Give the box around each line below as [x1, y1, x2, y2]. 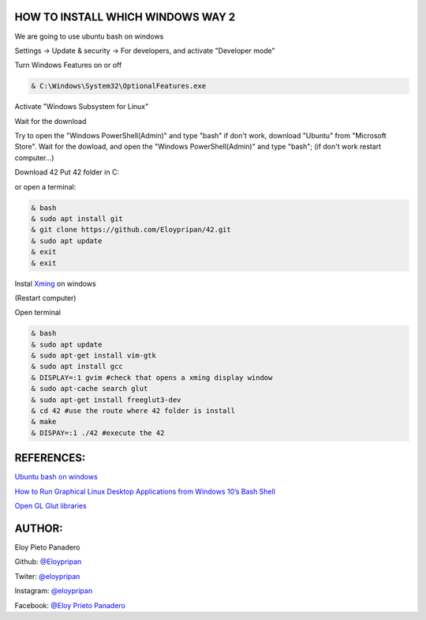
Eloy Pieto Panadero [14, 543, 80, 552]
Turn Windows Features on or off [14, 60, 122, 70]
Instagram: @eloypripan [14, 586, 93, 596]
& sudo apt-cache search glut [31, 384, 148, 393]
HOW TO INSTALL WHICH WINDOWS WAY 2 [14, 10, 236, 24]
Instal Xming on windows [14, 279, 96, 288]
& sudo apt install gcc [31, 362, 124, 371]
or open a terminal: [14, 182, 77, 191]
